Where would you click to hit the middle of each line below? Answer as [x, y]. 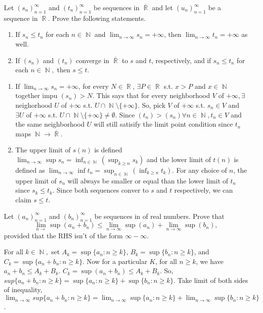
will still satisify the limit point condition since [163, 124]
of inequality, [23, 289]
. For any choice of [199, 170]
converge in [93, 60]
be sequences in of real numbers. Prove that [159, 216]
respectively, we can [204, 190]
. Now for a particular [115, 261]
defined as [30, 170]
